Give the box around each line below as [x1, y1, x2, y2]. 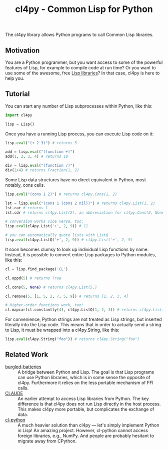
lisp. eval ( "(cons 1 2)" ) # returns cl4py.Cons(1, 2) [5, 191, 117, 197]
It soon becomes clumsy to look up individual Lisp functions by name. [5, 246, 149, 252]
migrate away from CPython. [17, 438, 77, 444]
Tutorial [5, 90, 30, 98]
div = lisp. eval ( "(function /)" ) [5, 163, 75, 168]
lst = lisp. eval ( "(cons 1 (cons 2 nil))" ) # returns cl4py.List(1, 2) [5, 201, 155, 206]
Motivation [5, 46, 40, 54]
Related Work [5, 351, 48, 359]
